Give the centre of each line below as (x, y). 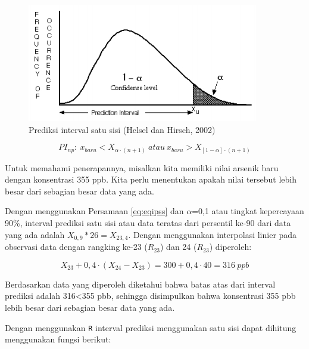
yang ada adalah (35, 234)
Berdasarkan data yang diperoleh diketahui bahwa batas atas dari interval (140, 284)
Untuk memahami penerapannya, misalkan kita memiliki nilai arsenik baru (142, 167)
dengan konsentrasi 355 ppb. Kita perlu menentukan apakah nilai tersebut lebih (151, 179)
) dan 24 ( (179, 247)
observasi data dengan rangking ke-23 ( (76, 247)
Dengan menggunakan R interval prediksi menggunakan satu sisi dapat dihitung (151, 327)
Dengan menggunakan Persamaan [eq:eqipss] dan (94, 211)
